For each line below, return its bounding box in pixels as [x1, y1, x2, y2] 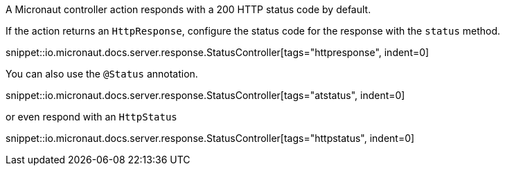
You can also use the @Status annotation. [6, 68, 198, 80]
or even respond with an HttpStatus [6, 111, 177, 123]
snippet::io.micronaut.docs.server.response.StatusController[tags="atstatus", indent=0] [6, 89, 405, 101]
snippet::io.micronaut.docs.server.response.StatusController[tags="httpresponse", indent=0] [6, 46, 429, 58]
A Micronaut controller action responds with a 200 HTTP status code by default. [6, 3, 371, 15]
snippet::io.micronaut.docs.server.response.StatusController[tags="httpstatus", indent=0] [6, 132, 415, 144]
